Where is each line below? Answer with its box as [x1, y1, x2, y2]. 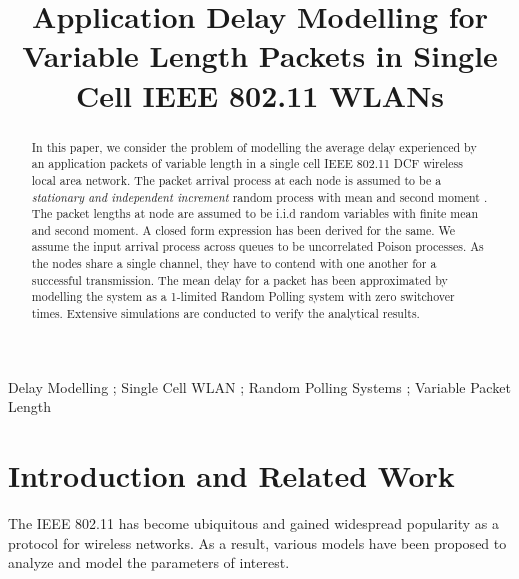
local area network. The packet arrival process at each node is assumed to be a [31, 171, 442, 188]
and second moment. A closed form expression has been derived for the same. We [31, 221, 456, 238]
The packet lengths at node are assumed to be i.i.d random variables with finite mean [31, 205, 479, 222]
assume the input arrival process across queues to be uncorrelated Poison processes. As [31, 238, 484, 255]
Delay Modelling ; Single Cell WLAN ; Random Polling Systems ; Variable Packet [8, 376, 511, 397]
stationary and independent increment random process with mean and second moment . [31, 188, 488, 205]
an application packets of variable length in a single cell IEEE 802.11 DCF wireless [31, 155, 463, 172]
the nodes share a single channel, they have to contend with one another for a [31, 255, 437, 272]
